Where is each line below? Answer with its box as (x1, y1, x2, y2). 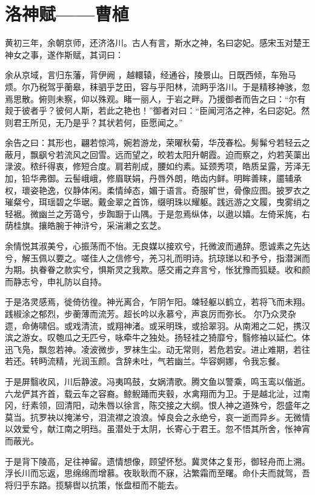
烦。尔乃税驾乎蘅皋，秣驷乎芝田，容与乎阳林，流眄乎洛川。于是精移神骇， (5, 80, 302, 93)
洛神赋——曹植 (5, 1, 129, 26)
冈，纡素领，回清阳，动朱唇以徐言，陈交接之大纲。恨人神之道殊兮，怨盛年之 (5, 399, 310, 411)
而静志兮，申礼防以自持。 (5, 275, 107, 287)
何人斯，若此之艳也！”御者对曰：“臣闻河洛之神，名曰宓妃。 (64, 104, 302, 117)
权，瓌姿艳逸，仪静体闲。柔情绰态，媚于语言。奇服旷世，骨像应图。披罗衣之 (5, 183, 310, 196)
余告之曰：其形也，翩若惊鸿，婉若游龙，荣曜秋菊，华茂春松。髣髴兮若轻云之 (5, 136, 310, 149)
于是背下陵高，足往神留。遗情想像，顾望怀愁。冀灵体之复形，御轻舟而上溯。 (5, 454, 310, 467)
